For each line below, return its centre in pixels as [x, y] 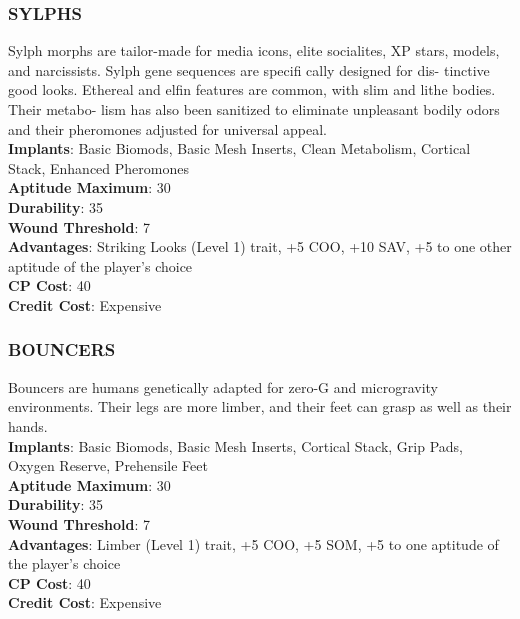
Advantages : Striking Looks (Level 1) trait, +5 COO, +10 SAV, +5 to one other [260, 246]
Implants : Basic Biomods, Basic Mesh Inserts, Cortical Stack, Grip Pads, [235, 445]
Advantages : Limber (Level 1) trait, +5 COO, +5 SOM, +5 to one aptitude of [253, 543]
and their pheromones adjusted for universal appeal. [167, 128]
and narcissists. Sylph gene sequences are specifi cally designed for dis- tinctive [249, 69]
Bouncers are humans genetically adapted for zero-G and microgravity [223, 386]
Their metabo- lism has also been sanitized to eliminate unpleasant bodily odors [254, 109]
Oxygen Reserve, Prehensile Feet [108, 465]
